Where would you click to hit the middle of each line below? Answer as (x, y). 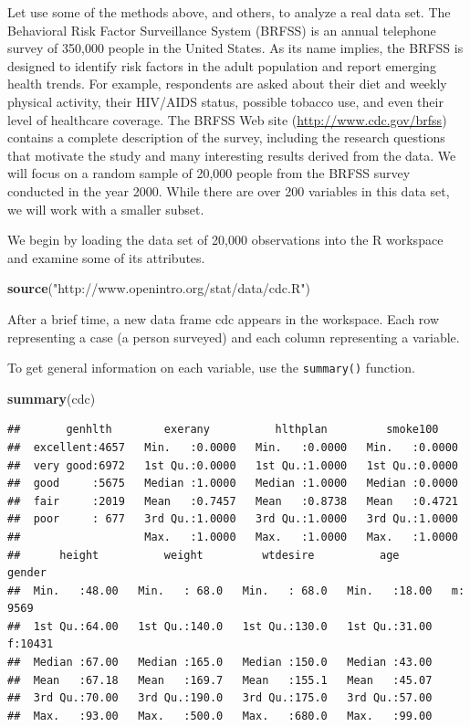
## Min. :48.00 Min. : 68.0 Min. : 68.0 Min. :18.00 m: (236, 590)
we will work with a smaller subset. (106, 209)
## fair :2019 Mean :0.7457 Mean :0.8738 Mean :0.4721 (233, 501)
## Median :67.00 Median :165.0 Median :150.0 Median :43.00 (220, 663)
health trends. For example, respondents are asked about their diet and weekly (227, 84)
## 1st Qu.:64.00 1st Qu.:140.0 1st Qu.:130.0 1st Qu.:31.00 (220, 626)
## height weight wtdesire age (204, 555)
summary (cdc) (52, 398)
